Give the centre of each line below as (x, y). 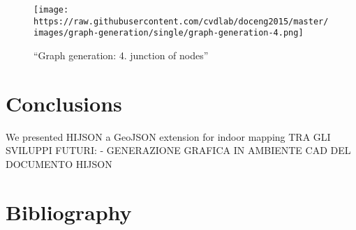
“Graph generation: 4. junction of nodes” (121, 55)
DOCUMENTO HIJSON (59, 163)
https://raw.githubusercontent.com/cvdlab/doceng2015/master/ (181, 21)
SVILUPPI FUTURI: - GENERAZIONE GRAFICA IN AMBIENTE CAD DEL (178, 150)
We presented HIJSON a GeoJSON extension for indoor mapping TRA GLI (168, 136)
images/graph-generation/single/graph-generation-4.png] (169, 33)
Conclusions (64, 103)
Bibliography (69, 212)
